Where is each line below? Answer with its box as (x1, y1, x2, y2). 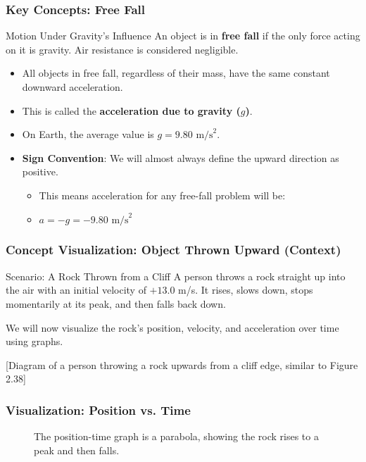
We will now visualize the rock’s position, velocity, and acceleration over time (6, 320, 339, 335)
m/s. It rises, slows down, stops (178, 282, 313, 297)
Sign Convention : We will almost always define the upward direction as (22, 150, 339, 165)
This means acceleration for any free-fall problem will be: (39, 187, 286, 202)
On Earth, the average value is (22, 127, 154, 142)
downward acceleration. (22, 80, 123, 94)
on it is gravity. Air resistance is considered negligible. (6, 42, 239, 56)
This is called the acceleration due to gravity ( (22, 103, 241, 118)
